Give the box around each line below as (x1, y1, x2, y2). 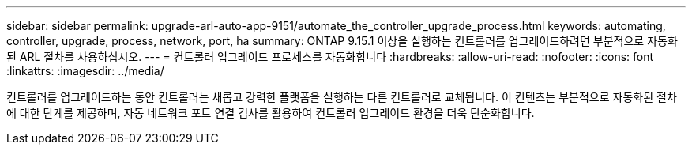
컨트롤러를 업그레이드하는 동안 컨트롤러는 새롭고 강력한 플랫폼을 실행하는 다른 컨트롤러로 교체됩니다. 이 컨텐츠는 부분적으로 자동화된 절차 (6, 90, 677, 104)
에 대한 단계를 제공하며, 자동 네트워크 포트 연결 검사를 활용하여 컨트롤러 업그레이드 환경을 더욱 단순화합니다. (6, 106, 535, 119)
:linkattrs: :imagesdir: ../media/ (6, 64, 164, 77)
